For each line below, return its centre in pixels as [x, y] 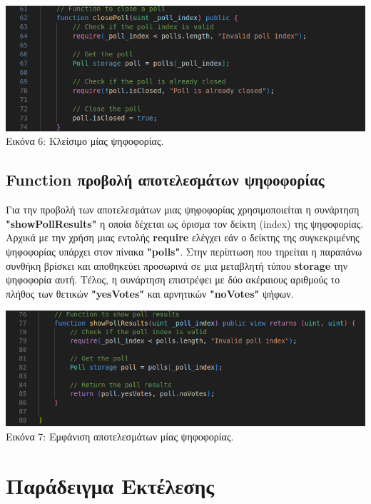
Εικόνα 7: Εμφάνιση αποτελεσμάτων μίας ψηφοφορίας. [120, 436]
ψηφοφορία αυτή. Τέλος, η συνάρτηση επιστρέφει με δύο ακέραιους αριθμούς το [173, 279]
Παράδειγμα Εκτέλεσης [110, 485]
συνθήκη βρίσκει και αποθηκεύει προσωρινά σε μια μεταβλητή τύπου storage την [177, 265]
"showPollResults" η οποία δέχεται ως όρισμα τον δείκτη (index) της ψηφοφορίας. [185, 223]
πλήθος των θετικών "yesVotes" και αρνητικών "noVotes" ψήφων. [150, 293]
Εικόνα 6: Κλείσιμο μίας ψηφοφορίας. [85, 141]
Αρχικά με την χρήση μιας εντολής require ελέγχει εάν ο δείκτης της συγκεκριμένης [183, 237]
